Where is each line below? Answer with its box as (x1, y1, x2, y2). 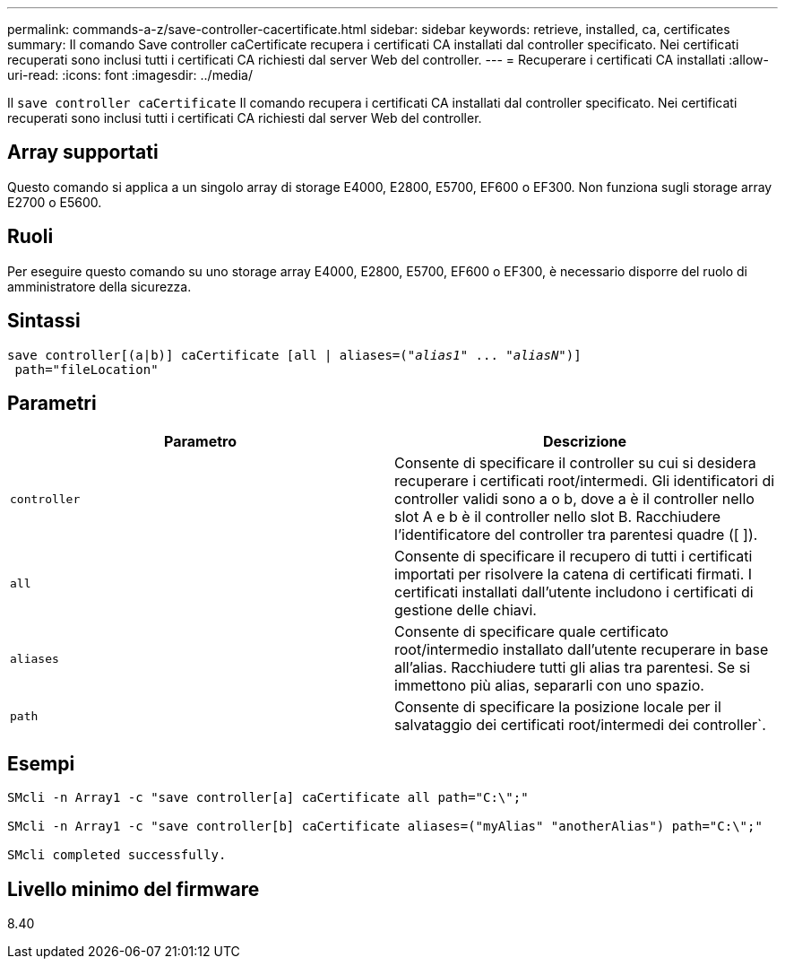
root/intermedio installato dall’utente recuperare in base (394, 640, 769, 659)
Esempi (7, 752, 75, 775)
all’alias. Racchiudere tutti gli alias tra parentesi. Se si (394, 658, 750, 677)
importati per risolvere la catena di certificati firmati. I (394, 565, 753, 584)
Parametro (164, 432, 237, 451)
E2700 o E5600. (7, 194, 102, 210)
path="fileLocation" (14, 361, 159, 377)
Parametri (7, 391, 97, 414)
